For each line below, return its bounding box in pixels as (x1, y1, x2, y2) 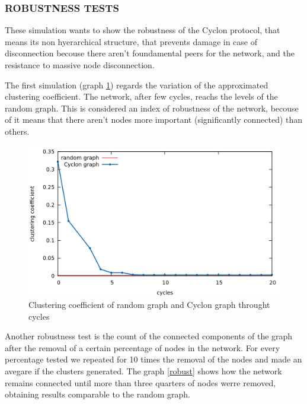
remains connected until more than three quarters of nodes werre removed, (5, 376, 276, 389)
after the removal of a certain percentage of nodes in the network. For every (5, 341, 280, 354)
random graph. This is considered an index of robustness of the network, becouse (5, 101, 299, 114)
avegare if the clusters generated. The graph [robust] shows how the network (5, 364, 282, 377)
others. (5, 125, 30, 137)
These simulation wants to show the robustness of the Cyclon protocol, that (5, 24, 280, 36)
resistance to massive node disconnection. (5, 59, 155, 71)
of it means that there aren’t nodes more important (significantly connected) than (5, 113, 303, 126)
